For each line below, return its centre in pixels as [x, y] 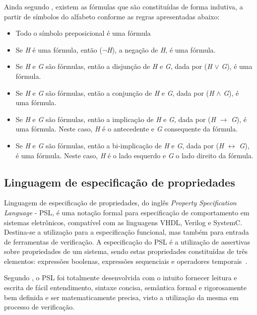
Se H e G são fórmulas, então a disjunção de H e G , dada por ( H [114, 66]
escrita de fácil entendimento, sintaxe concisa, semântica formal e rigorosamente [125, 287]
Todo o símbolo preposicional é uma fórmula [83, 33]
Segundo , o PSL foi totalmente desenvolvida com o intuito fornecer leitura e [121, 278]
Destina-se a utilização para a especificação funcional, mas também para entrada [127, 232]
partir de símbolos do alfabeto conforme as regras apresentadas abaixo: [112, 16]
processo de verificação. [39, 307]
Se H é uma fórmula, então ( [59, 49]
